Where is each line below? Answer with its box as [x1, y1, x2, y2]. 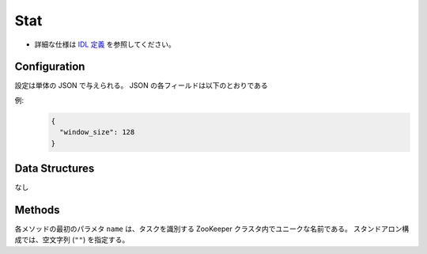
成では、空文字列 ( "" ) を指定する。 [14, 235, 130, 245]
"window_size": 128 [59, 127, 135, 137]
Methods [14, 203, 60, 217]
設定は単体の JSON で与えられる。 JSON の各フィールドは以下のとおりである [14, 81, 268, 90]
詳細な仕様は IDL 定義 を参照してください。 [34, 40, 176, 49]
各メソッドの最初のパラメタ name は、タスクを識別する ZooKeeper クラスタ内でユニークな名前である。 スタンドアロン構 [14, 224, 410, 233]
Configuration [14, 60, 85, 74]
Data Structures [14, 162, 95, 176]
